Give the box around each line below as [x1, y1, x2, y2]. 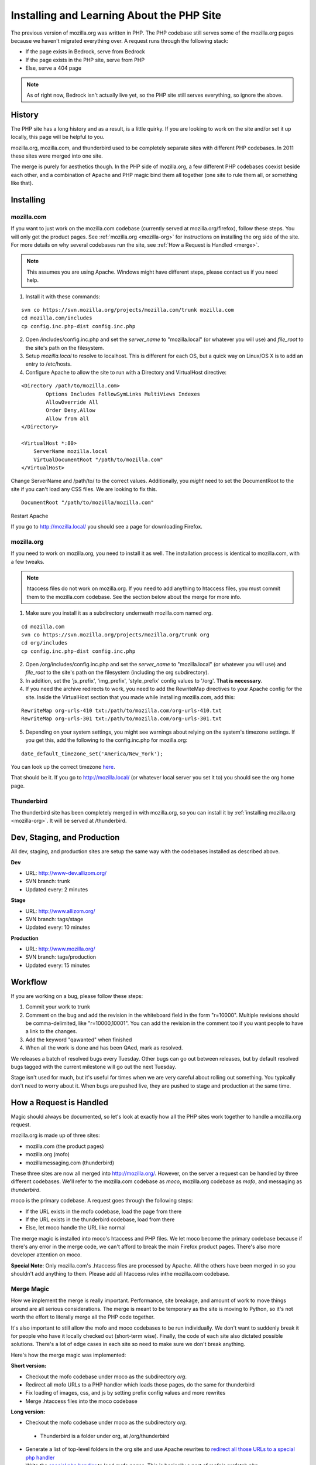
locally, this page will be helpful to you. [11, 134, 105, 141]
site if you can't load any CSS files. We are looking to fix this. [11, 485, 157, 492]
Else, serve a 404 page [25, 64, 82, 71]
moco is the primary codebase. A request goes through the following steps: [11, 1197, 193, 1204]
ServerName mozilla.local [33, 448, 108, 455]
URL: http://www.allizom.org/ [25, 907, 96, 914]
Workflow [11, 977, 48, 987]
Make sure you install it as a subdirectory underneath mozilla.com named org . [25, 609, 213, 616]
